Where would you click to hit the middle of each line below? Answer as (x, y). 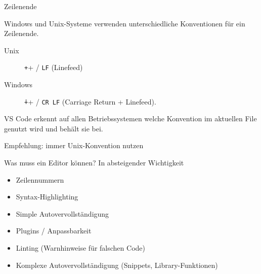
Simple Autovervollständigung (62, 213)
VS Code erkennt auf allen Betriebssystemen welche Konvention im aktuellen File (130, 118)
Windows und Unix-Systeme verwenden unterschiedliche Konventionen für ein (125, 23)
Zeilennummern (40, 179)
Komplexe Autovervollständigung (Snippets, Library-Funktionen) (117, 265)
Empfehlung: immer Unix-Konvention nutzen (74, 145)
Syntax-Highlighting (47, 197)
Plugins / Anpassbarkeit (54, 231)
